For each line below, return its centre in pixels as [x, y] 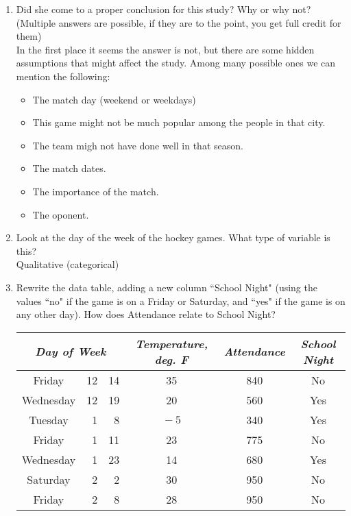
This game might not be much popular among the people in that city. [179, 122]
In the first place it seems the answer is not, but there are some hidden [165, 49]
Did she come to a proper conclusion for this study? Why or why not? [164, 9]
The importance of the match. [96, 191]
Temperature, [172, 343]
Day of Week [71, 352]
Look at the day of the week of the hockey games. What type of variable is [173, 237]
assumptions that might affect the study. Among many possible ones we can [176, 63]
